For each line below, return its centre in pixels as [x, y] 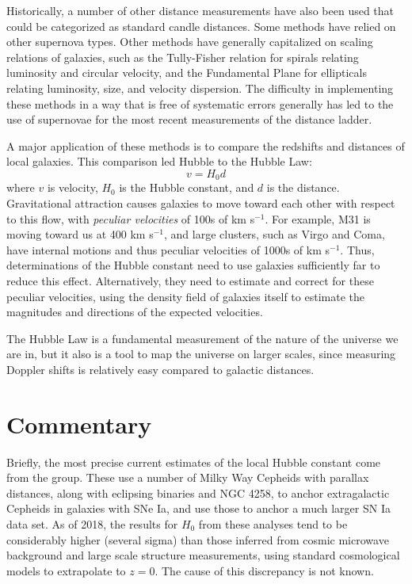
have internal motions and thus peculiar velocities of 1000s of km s [168, 249]
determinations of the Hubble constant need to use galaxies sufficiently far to [193, 265]
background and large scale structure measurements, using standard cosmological [203, 555]
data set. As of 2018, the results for [92, 524]
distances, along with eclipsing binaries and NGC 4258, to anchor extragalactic [198, 492]
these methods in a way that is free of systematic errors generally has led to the [200, 103]
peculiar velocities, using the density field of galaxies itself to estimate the [185, 296]
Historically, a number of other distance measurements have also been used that [200, 10]
